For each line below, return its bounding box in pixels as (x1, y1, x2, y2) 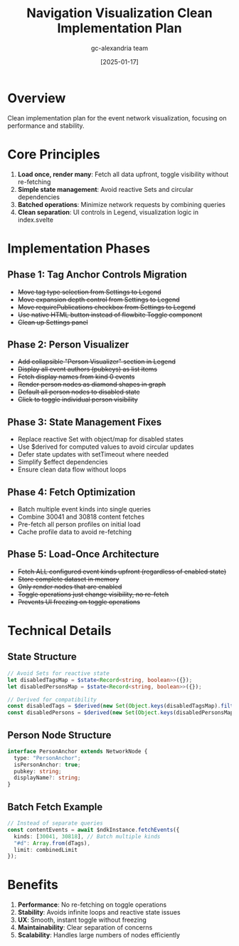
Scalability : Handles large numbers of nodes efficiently (17, 931, 180, 940)
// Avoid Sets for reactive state (7, 669, 110, 677)
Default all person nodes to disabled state (17, 387, 140, 397)
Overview (7, 90, 66, 106)
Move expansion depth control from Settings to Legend (17, 295, 180, 304)
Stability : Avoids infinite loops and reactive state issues (17, 908, 181, 917)
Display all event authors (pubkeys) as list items (17, 365, 158, 374)
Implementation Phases (7, 240, 151, 256)
